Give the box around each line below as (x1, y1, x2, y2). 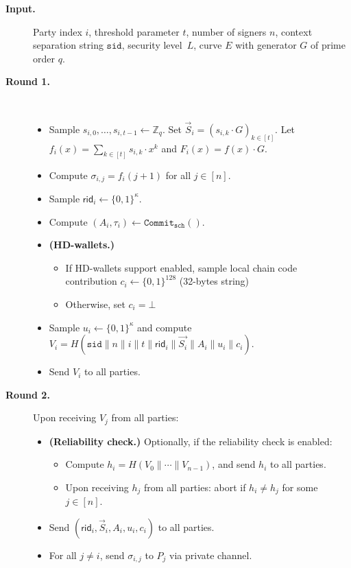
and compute (137, 320, 192, 334)
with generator (235, 38, 297, 52)
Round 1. (5, 74, 50, 88)
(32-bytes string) (179, 274, 250, 288)
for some (282, 480, 318, 494)
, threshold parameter (88, 24, 180, 38)
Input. (5, 1, 36, 15)
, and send (212, 457, 256, 471)
